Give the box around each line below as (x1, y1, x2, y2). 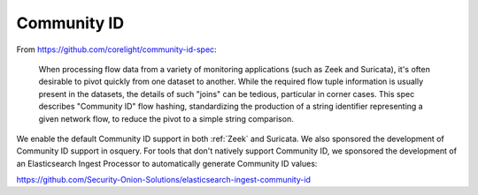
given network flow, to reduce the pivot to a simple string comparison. (38, 113, 294, 124)
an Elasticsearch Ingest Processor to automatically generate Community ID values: (16, 158, 318, 169)
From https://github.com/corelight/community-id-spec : (16, 44, 217, 55)
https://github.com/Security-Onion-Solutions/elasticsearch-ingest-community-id (16, 175, 312, 185)
